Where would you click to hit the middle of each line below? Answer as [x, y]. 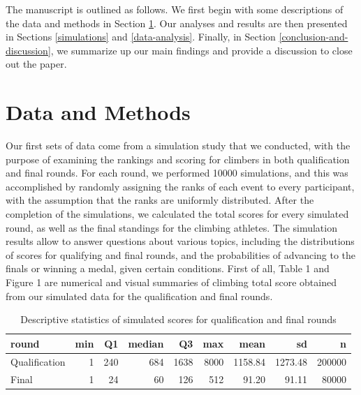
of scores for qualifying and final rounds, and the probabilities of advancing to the [181, 254]
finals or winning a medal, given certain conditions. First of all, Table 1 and [168, 268]
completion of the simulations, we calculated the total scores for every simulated [177, 214]
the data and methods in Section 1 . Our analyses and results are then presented [177, 23]
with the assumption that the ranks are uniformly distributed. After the [160, 200]
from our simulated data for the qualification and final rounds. [139, 296]
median [146, 343]
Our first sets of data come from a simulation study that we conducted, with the [178, 146]
